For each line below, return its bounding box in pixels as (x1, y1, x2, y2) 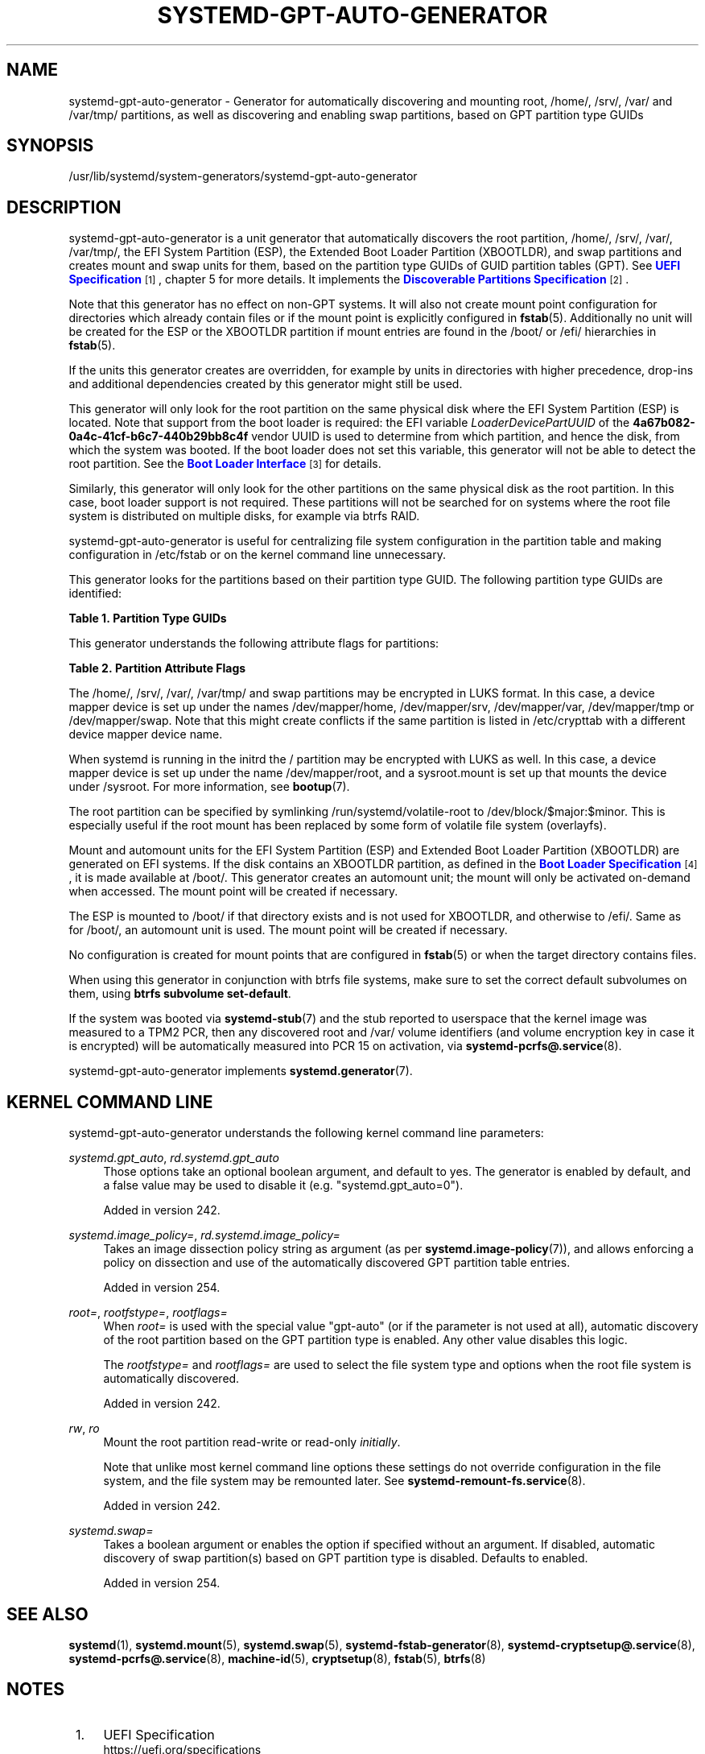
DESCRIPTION (6, 196, 122, 217)
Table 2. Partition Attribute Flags (68, 661, 246, 676)
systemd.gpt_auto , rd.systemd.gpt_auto (68, 1151, 279, 1165)
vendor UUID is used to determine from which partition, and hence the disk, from (251, 429, 680, 444)
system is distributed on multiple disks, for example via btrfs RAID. (68, 509, 420, 523)
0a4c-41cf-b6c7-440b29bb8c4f (68, 429, 249, 444)
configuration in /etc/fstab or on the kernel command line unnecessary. (68, 548, 446, 562)
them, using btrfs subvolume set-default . (68, 987, 291, 1001)
